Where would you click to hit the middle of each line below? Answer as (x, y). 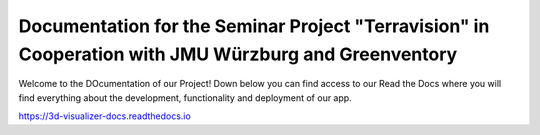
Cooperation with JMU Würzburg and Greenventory (238, 54)
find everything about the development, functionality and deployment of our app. (185, 97)
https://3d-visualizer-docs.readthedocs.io (105, 116)
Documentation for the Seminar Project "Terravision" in (254, 26)
